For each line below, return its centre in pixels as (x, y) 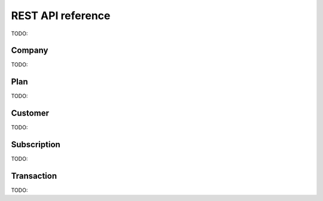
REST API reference (61, 16)
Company (30, 51)
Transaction (34, 176)
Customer (30, 113)
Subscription (36, 144)
